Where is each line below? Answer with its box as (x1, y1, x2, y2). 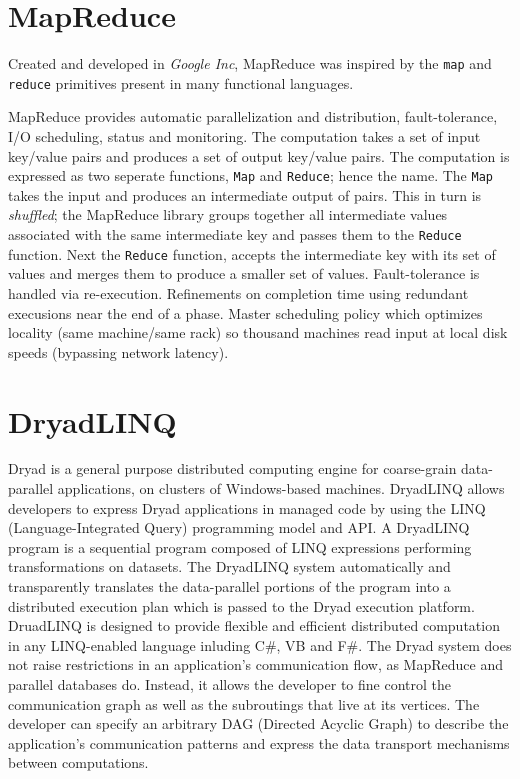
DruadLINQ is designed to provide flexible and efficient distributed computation (8, 615, 500, 636)
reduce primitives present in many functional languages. (8, 72, 354, 93)
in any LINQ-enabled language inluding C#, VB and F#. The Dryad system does (8, 634, 512, 655)
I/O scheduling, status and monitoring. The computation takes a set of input (8, 126, 481, 147)
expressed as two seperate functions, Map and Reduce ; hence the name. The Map (8, 165, 493, 186)
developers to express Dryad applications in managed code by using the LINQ (8, 497, 486, 518)
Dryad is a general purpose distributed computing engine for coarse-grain (8, 458, 457, 479)
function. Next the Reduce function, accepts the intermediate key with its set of (8, 243, 496, 264)
